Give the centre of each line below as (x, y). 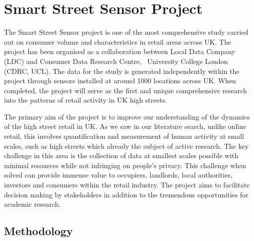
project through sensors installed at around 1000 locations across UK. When (120, 81)
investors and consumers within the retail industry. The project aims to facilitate (127, 185)
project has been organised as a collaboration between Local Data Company (120, 51)
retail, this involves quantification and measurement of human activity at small (124, 136)
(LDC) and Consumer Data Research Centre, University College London (116, 61)
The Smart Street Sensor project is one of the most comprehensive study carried (126, 32)
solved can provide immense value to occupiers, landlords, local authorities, (118, 175)
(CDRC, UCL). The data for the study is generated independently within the (122, 71)
